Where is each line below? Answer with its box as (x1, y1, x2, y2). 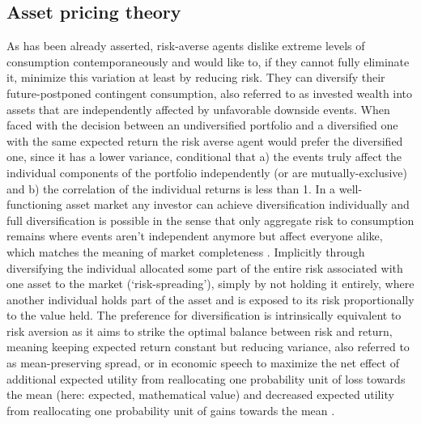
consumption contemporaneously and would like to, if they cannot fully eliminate (6, 53, 410, 70)
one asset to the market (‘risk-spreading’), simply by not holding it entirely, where (6, 275, 415, 292)
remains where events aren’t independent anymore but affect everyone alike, (6, 227, 383, 244)
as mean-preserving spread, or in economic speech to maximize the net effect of (6, 354, 399, 371)
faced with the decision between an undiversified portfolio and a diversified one (6, 117, 398, 134)
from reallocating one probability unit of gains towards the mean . (6, 401, 335, 418)
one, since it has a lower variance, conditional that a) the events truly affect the (6, 148, 402, 165)
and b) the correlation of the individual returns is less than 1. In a (6, 180, 336, 197)
